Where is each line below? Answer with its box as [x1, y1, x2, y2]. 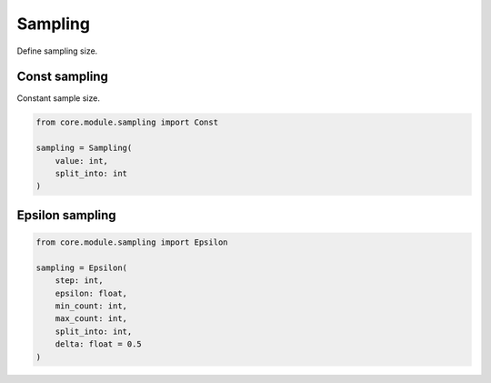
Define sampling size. [16, 45, 98, 56]
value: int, [55, 156, 109, 166]
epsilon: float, [55, 287, 127, 298]
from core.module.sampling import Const [35, 117, 218, 127]
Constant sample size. [16, 93, 100, 104]
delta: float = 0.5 [55, 339, 143, 349]
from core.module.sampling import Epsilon [35, 237, 228, 247]
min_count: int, [55, 300, 127, 311]
